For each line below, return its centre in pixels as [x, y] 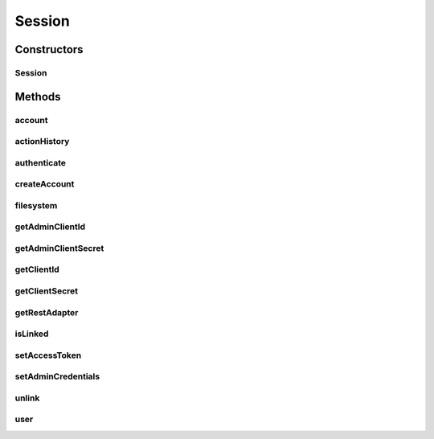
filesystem [36, 205]
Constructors [49, 49]
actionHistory [42, 142]
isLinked [32, 334]
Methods [38, 96]
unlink [27, 398]
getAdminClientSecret [59, 248]
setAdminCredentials [57, 376]
